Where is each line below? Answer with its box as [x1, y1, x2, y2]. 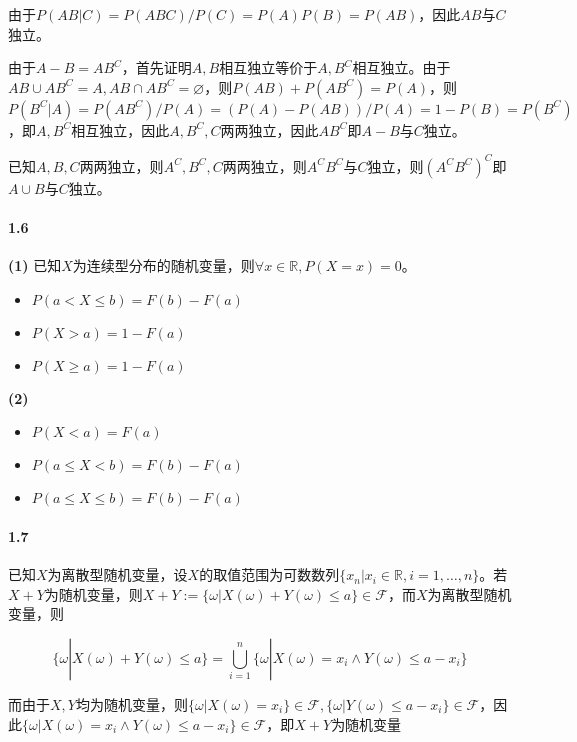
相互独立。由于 [352, 57, 451, 78]
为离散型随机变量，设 [47, 564, 188, 585]
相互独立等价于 [219, 57, 318, 78]
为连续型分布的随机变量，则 [72, 255, 255, 276]
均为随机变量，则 [75, 694, 188, 715]
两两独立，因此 [220, 119, 319, 140]
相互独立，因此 [71, 119, 170, 140]
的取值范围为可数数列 [199, 564, 340, 585]
